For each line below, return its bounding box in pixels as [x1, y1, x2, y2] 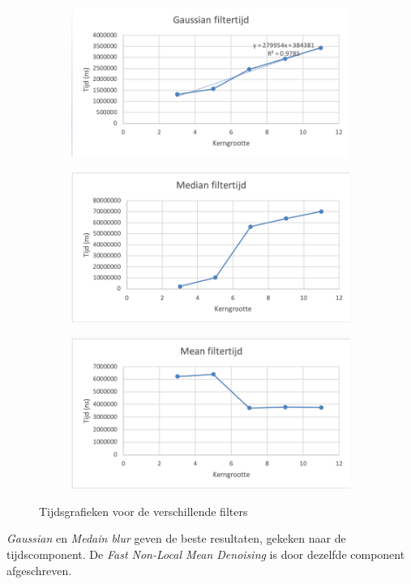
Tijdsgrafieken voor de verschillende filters [39, 502, 248, 519]
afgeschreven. [6, 561, 72, 578]
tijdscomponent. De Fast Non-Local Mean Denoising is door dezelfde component [6, 546, 405, 563]
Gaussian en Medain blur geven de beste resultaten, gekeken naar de [6, 530, 346, 547]
